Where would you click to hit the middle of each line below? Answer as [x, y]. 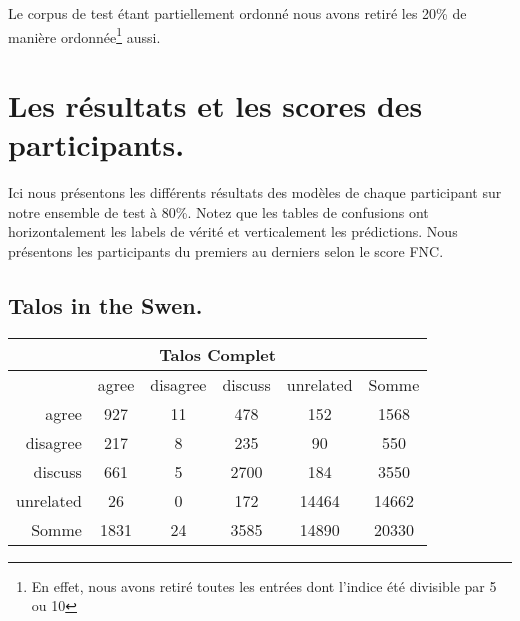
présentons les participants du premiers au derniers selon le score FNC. [226, 250]
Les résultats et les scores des [215, 105]
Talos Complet [217, 354]
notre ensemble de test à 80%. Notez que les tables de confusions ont [218, 211]
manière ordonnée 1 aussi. [84, 35]
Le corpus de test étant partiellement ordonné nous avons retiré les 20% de [237, 13]
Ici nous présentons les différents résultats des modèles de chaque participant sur [255, 192]
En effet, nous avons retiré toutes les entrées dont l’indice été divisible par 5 [264, 585]
